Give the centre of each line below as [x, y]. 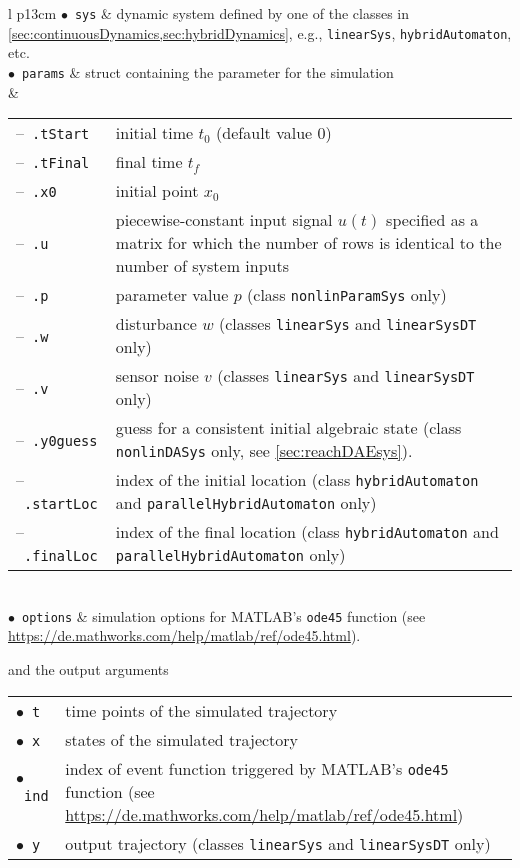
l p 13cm [32, 13]
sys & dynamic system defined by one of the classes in [242, 13]
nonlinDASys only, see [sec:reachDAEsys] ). [264, 451]
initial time [154, 133]
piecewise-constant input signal [224, 220]
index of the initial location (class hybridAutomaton [297, 480]
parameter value [172, 295]
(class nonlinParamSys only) [347, 295]
